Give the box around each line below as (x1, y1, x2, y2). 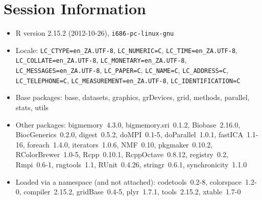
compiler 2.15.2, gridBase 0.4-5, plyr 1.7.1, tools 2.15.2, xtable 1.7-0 (23, 186, 241, 197)
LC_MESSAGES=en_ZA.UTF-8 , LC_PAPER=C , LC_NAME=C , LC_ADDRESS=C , (15, 65, 228, 76)
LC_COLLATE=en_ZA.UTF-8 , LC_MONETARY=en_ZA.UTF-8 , (15, 55, 187, 65)
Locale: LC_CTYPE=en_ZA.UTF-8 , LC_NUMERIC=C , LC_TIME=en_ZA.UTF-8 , (15, 44, 237, 55)
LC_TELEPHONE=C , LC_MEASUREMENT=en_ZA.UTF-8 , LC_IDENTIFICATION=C (15, 74, 241, 85)
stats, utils (15, 102, 49, 112)
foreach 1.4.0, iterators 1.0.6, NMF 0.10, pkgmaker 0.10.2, (27, 139, 213, 149)
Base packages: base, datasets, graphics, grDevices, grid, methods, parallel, (15, 92, 250, 103)
